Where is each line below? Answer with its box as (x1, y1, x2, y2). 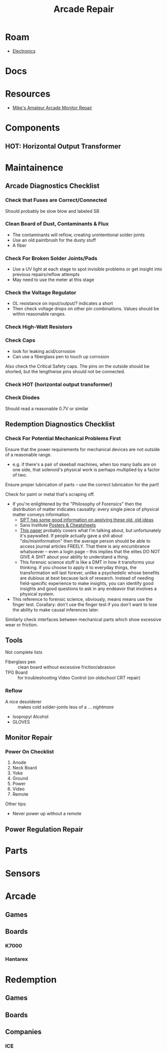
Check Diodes (5, 394, 40, 401)
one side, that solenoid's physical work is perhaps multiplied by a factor (12, 466, 161, 472)
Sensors (5, 868, 41, 879)
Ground (12, 775, 28, 781)
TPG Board (5, 669, 28, 676)
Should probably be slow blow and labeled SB (5, 208, 100, 214)
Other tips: (5, 801, 27, 807)
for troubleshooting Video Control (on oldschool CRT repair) (17, 675, 141, 681)
